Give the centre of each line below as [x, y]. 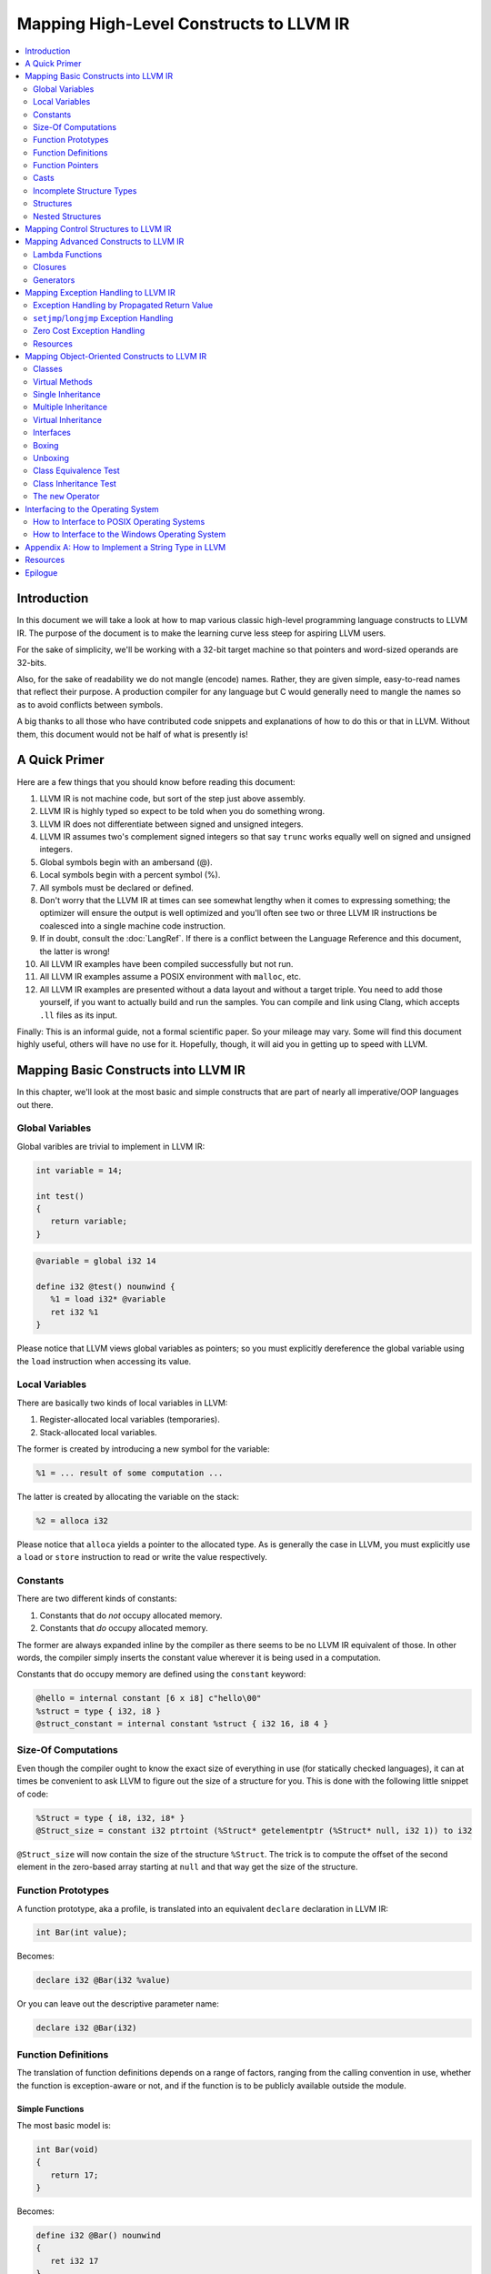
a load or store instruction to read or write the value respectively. [142, 1557]
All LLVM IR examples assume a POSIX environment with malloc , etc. [170, 977]
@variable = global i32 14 [96, 1261]
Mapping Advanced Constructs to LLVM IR [105, 242]
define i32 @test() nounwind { [106, 1287]
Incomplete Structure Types [85, 190]
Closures [50, 267]
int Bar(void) [67, 2149]
